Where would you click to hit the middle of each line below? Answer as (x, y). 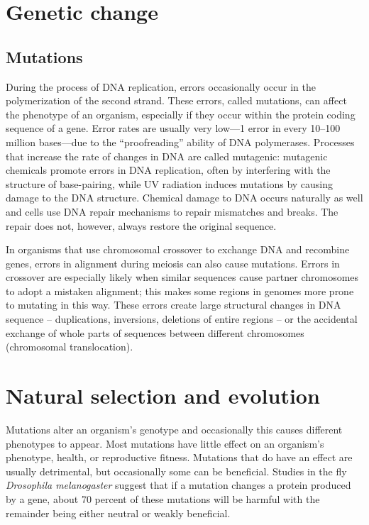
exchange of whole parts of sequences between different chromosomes (155, 332)
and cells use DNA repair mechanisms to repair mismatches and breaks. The (172, 211)
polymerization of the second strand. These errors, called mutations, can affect (176, 100)
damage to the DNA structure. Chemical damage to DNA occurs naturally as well (184, 198)
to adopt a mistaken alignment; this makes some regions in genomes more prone (180, 291)
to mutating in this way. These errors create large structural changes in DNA (174, 305)
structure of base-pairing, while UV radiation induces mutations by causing (170, 183)
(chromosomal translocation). (70, 347)
